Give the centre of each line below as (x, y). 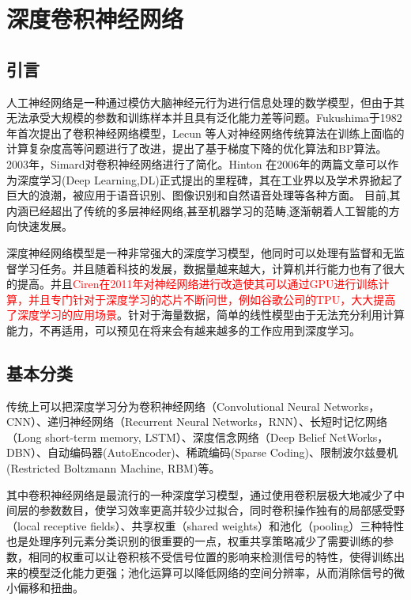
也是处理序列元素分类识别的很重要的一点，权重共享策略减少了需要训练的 (194, 541)
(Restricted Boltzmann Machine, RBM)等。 (113, 468)
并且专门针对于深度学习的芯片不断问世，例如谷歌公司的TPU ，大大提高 (212, 299)
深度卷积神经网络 (95, 19)
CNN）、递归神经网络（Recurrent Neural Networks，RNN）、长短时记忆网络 (197, 422)
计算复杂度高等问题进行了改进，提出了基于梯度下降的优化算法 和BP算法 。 (197, 148)
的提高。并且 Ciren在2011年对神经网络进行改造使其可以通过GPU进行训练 (192, 284)
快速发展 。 (45, 226)
